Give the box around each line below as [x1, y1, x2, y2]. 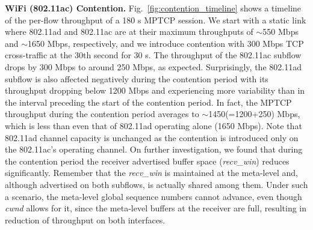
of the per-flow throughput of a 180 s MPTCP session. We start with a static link [5, 13, 306, 26]
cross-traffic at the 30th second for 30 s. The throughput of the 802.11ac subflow [5, 49, 302, 61]
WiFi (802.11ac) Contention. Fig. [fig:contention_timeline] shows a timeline [5, 2, 302, 14]
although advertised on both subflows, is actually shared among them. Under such [5, 178, 308, 190]
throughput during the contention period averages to [5, 107, 199, 120]
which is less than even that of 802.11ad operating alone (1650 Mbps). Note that [5, 119, 302, 132]
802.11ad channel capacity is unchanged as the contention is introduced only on [5, 131, 299, 144]
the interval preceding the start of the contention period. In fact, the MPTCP [5, 95, 292, 108]
